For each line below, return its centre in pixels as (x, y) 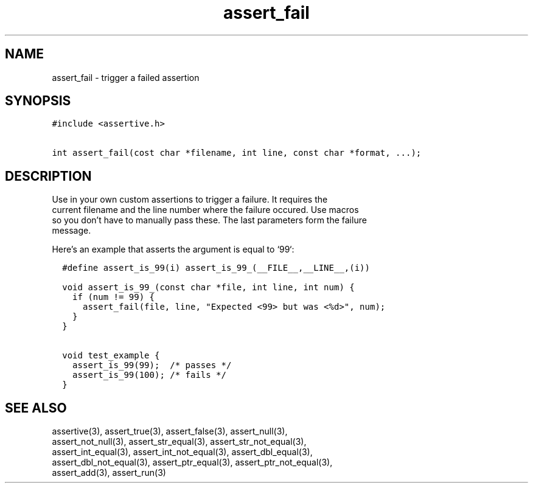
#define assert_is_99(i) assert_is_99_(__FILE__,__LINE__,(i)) (216, 268)
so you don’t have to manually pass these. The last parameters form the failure (209, 220)
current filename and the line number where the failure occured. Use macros (205, 210)
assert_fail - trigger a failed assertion (126, 77)
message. (71, 231)
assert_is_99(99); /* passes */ (152, 365)
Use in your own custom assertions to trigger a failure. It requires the (190, 200)
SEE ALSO (36, 408)
